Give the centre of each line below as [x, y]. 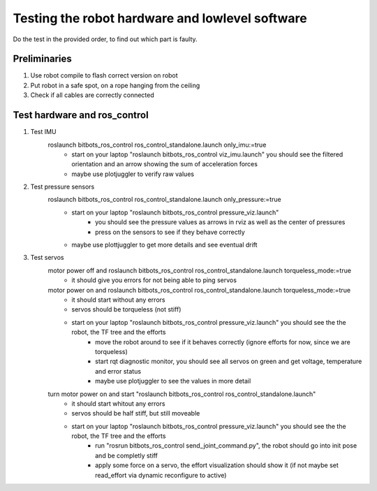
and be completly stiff [127, 455]
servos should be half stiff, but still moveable [136, 413]
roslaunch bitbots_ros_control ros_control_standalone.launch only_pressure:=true [165, 200]
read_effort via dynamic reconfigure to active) [161, 475]
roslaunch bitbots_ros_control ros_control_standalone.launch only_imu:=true [157, 145]
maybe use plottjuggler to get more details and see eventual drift [164, 245]
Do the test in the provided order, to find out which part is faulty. [105, 39]
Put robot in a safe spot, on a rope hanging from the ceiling [115, 85]
